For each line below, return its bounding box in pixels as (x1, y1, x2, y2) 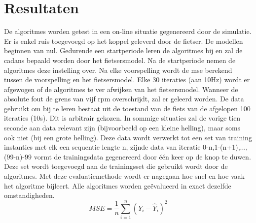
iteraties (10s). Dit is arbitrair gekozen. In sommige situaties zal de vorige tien (4, 113, 241, 123)
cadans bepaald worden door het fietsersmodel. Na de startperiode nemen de (4, 55, 236, 65)
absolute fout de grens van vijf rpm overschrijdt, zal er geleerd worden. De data (4, 94, 244, 104)
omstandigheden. (4, 190, 55, 200)
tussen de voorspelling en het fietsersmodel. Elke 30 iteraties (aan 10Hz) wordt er (4, 74, 250, 85)
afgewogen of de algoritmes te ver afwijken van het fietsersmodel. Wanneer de (4, 84, 238, 94)
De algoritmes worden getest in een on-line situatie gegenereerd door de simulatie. (4, 26, 252, 36)
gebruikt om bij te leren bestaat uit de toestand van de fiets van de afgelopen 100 (4, 103, 251, 113)
